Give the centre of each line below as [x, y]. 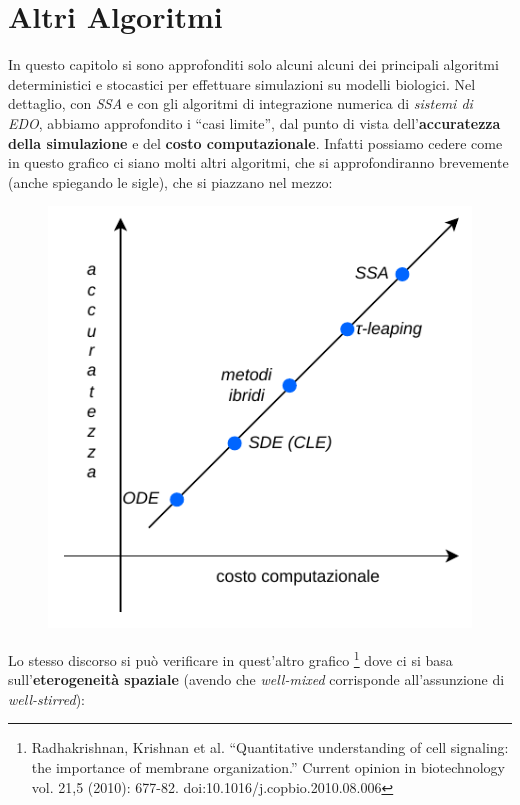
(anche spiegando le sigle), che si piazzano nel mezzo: [170, 181]
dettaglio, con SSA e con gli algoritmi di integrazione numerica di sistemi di [240, 103]
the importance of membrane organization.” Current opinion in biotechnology [268, 767]
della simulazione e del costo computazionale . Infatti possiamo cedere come [255, 142]
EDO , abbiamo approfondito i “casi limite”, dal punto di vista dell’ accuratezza [254, 122]
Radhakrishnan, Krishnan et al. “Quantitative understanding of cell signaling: [270, 747]
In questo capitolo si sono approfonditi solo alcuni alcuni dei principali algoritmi [253, 64]
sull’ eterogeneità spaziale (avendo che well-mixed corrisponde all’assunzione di [256, 679]
